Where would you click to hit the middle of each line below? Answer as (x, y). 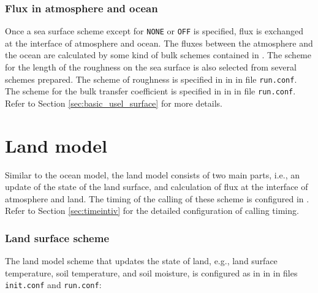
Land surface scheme (57, 238)
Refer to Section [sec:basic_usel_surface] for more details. (114, 103)
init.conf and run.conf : (53, 285)
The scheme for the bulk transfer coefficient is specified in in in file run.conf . (150, 91)
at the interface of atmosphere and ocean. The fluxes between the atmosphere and (159, 43)
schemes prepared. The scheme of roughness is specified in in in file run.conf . (151, 79)
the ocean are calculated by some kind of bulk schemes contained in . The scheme (158, 55)
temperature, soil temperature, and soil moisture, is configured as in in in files (151, 272)
